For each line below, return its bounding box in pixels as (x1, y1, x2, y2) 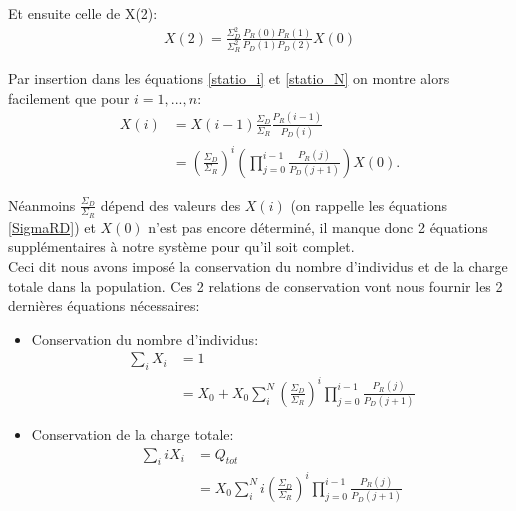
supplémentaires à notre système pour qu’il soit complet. (8, 236, 355, 257)
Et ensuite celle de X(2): (8, 3, 158, 23)
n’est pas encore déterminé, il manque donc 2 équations (148, 216, 488, 237)
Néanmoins (8, 194, 76, 215)
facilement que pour (8, 87, 130, 108)
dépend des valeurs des (100, 194, 241, 215)
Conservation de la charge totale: (31, 424, 234, 445)
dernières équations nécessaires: (8, 295, 200, 316)
